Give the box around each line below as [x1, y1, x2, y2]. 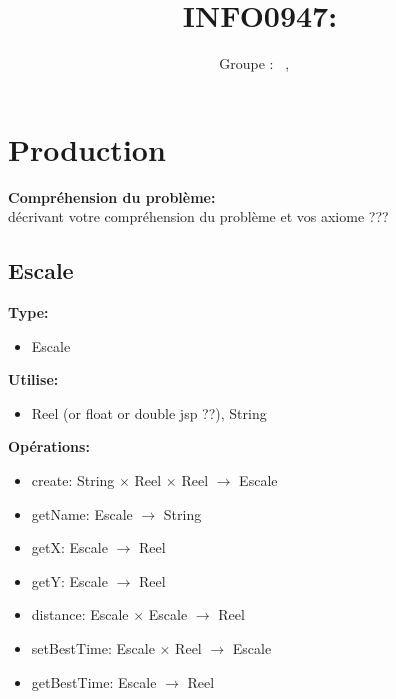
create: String [31, 470, 115, 491]
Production [8, 128, 166, 169]
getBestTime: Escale [31, 671, 157, 692]
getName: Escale [31, 503, 133, 524]
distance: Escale [31, 604, 129, 625]
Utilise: [8, 369, 59, 390]
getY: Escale [31, 570, 108, 591]
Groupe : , [219, 53, 290, 74]
